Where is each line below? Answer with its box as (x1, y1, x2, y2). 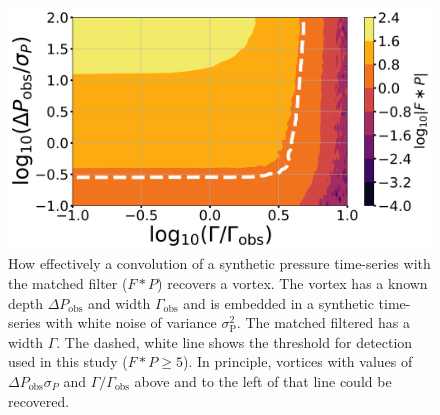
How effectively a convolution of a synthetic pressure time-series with (8, 253, 431, 274)
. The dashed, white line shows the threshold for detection (56, 331, 413, 352)
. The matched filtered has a (236, 312, 410, 333)
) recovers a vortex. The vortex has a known (157, 273, 428, 293)
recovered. (8, 390, 70, 411)
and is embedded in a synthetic (183, 292, 374, 313)
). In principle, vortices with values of (182, 351, 413, 372)
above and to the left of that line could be (134, 370, 392, 391)
